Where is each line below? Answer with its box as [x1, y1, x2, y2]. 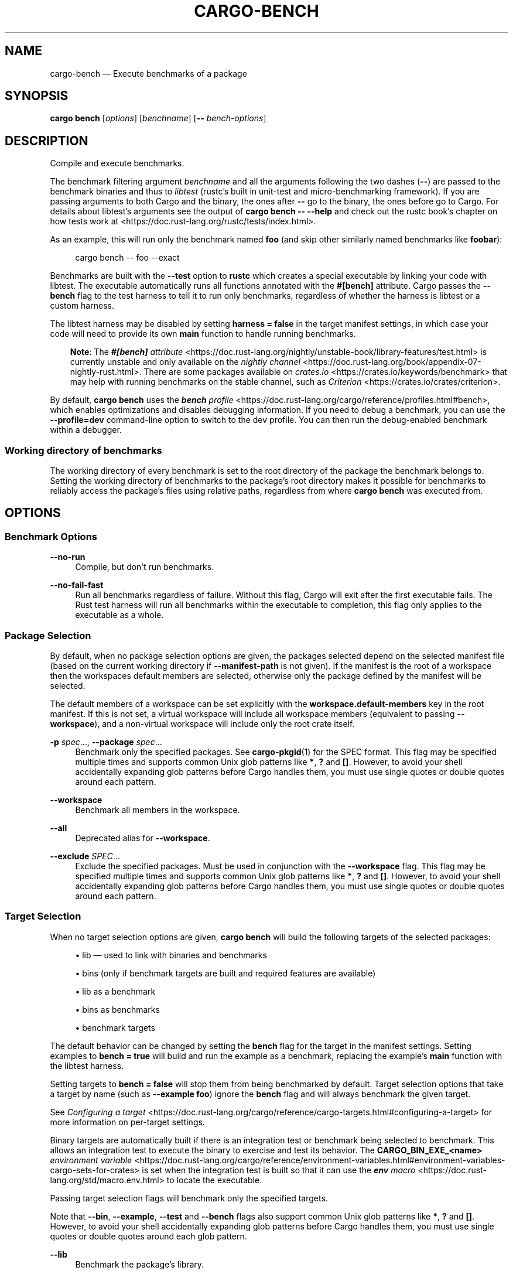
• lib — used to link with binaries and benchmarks [75, 949, 267, 960]
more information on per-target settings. [50, 1116, 205, 1127]
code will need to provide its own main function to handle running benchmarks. [50, 329, 356, 339]
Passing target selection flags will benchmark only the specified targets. [50, 1193, 328, 1203]
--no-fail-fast [50, 580, 104, 590]
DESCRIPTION [5, 133, 88, 148]
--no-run [50, 552, 85, 562]
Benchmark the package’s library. [75, 1259, 204, 1269]
